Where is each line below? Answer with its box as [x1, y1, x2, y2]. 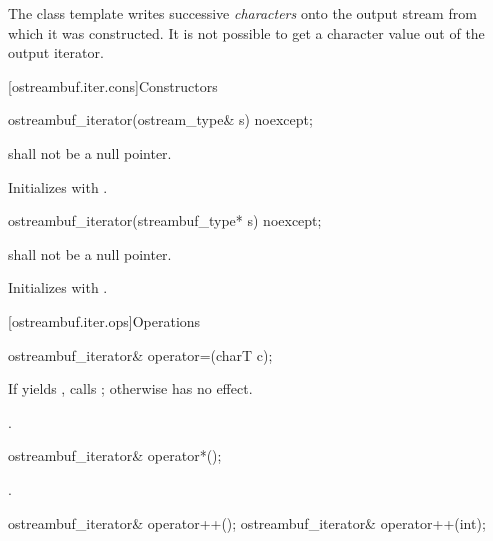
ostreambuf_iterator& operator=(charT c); [8, 344, 273, 365]
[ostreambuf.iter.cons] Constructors [8, 75, 218, 96]
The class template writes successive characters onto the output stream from [8, 3, 477, 23]
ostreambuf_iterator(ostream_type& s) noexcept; [8, 109, 313, 130]
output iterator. [8, 42, 104, 63]
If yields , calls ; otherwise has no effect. [8, 378, 253, 399]
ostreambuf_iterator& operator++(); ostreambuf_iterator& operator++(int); [8, 512, 486, 533]
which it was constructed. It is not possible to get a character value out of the [8, 22, 485, 43]
